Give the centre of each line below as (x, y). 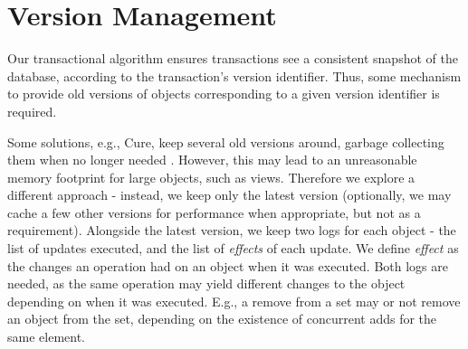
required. (32, 111)
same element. (46, 337)
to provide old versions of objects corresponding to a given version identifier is (224, 94)
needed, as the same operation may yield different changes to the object (206, 283)
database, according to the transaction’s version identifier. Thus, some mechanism (234, 75)
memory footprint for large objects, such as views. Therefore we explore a (211, 177)
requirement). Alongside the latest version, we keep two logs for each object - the (232, 230)
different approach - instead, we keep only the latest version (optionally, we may (229, 195)
